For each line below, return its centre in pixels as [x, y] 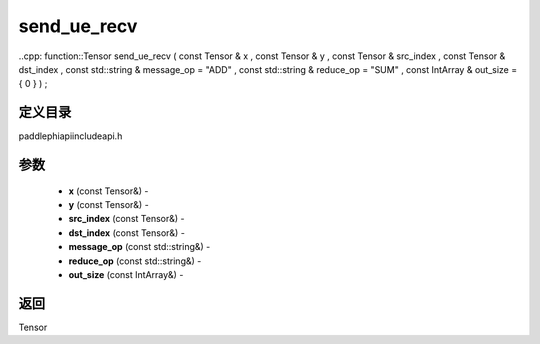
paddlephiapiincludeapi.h [70, 136]
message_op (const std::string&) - [139, 247]
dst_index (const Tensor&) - [126, 232]
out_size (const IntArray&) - [126, 274]
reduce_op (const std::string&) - [135, 261]
